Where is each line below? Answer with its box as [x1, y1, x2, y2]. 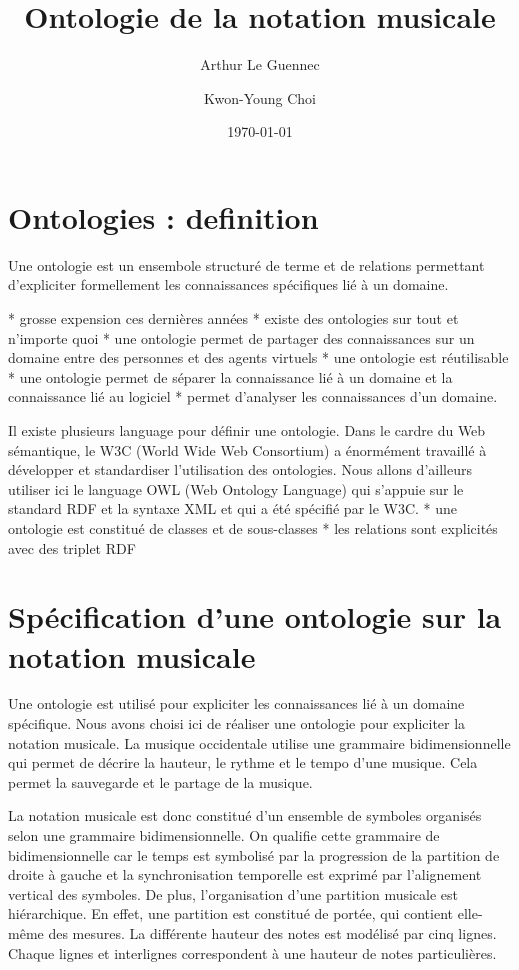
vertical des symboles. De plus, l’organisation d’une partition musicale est [8, 883, 459, 904]
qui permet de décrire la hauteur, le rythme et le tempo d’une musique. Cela [8, 752, 478, 773]
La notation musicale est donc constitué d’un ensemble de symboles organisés [8, 805, 482, 826]
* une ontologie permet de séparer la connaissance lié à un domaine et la [8, 366, 453, 387]
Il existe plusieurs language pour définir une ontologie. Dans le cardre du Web [8, 420, 486, 440]
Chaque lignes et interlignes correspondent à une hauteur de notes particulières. [8, 942, 497, 963]
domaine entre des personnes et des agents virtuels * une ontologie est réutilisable [8, 347, 509, 368]
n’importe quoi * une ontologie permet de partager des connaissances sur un [8, 327, 475, 348]
